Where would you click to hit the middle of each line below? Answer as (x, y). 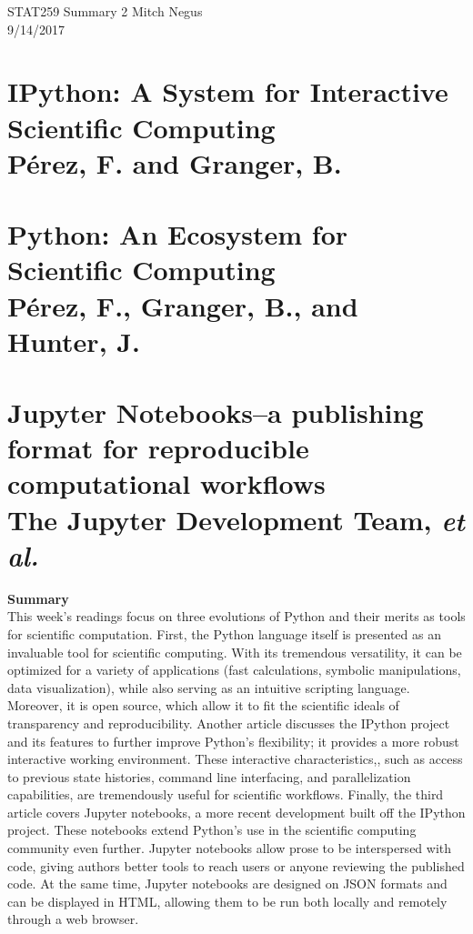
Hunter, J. (74, 341)
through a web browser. (73, 919)
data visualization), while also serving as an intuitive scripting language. (209, 687)
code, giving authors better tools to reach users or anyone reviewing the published (236, 865)
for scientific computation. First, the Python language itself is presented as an (224, 633)
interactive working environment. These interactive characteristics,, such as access (235, 759)
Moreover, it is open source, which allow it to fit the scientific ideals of (203, 705)
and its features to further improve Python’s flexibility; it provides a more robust (233, 741)
